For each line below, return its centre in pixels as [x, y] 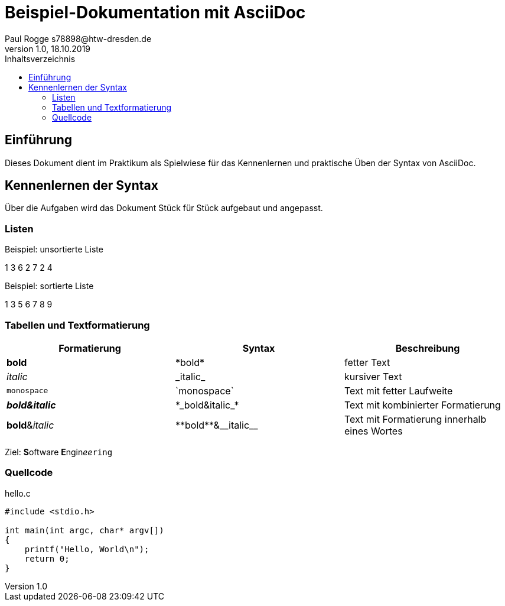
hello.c [18, 493]
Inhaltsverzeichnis [40, 59]
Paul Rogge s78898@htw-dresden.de [78, 38]
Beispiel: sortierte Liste [49, 286]
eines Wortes [373, 431]
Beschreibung [428, 348]
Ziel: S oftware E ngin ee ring [59, 452]
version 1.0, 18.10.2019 [48, 48]
